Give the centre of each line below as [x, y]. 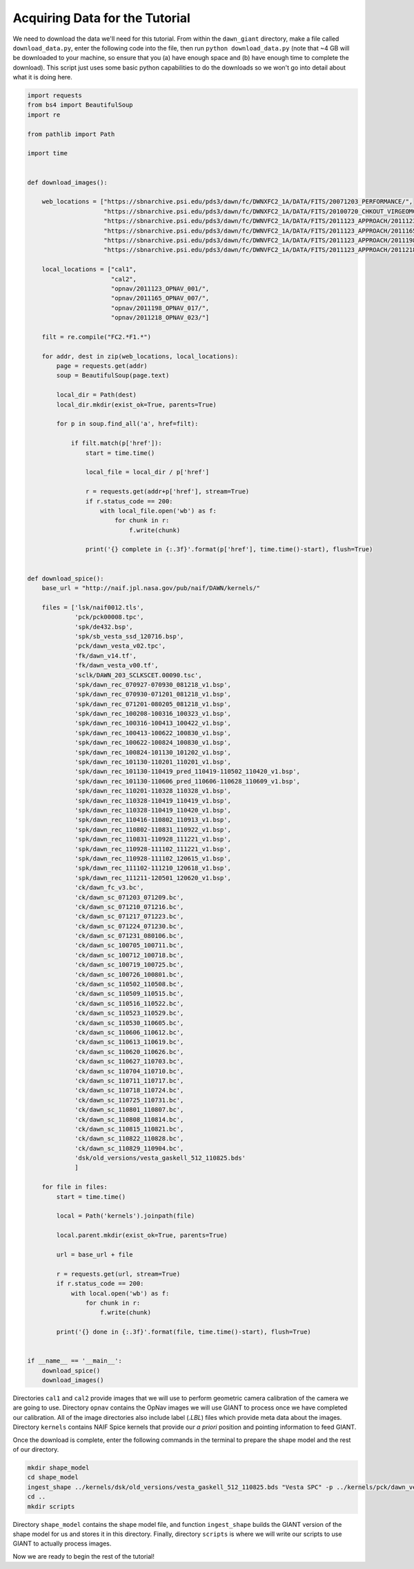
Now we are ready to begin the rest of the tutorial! [84, 1556]
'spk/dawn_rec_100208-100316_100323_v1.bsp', [153, 714]
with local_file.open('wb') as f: [158, 510]
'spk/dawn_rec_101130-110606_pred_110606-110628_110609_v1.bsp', [187, 781]
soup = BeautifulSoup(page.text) [113, 376]
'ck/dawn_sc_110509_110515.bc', [129, 994]
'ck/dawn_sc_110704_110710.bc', [129, 1071]
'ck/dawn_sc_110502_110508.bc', [129, 984]
